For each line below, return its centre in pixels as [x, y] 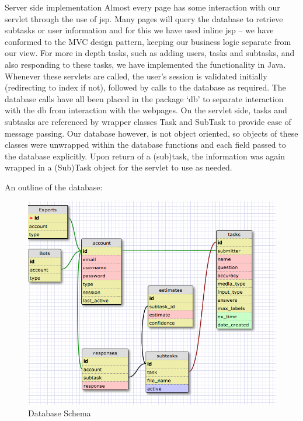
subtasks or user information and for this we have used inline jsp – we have [139, 30]
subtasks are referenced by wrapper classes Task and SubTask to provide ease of [148, 121]
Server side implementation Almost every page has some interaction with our [142, 7]
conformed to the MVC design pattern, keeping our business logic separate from [148, 41]
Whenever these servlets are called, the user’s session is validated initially [136, 76]
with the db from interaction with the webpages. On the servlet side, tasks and [146, 110]
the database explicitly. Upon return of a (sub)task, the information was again [145, 156]
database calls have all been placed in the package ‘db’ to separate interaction [144, 98]
